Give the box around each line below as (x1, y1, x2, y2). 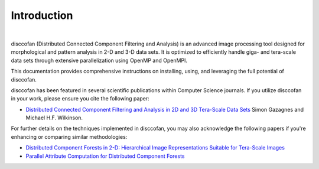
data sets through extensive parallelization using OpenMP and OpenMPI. (11, 57, 188, 64)
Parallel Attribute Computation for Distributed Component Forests (25, 152, 185, 160)
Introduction (11, 9, 73, 22)
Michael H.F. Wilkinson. (25, 114, 83, 121)
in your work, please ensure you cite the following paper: (11, 95, 150, 102)
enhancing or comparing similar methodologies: (11, 133, 128, 140)
